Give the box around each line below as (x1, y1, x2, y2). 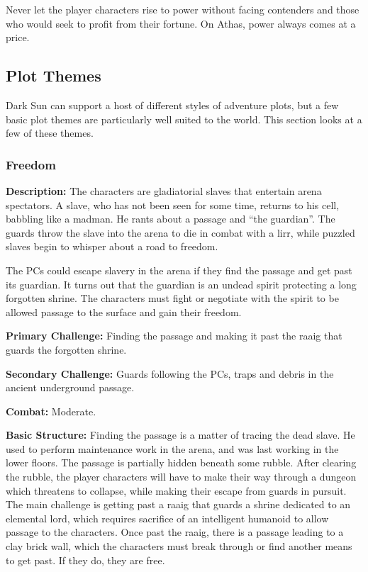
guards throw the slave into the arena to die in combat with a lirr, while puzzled (6, 225, 355, 240)
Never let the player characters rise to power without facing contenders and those (6, 2, 359, 16)
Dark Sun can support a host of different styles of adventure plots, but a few (6, 97, 339, 112)
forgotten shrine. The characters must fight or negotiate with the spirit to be (6, 291, 339, 305)
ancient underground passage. (6, 380, 135, 395)
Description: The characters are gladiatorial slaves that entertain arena (6, 183, 322, 198)
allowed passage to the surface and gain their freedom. (6, 304, 242, 319)
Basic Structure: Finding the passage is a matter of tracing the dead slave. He (6, 427, 355, 442)
